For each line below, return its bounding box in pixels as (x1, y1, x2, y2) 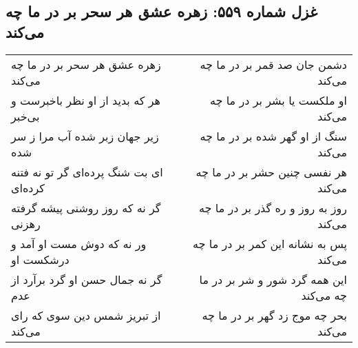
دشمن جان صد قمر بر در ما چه (200, 56, 347, 72)
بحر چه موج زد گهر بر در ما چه (202, 307, 347, 323)
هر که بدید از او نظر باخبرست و (11, 92, 160, 108)
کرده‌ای (11, 179, 45, 196)
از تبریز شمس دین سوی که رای (11, 307, 161, 323)
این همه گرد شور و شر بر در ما (199, 271, 347, 287)
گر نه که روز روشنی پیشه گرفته (11, 199, 161, 216)
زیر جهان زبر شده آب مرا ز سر (11, 127, 159, 144)
